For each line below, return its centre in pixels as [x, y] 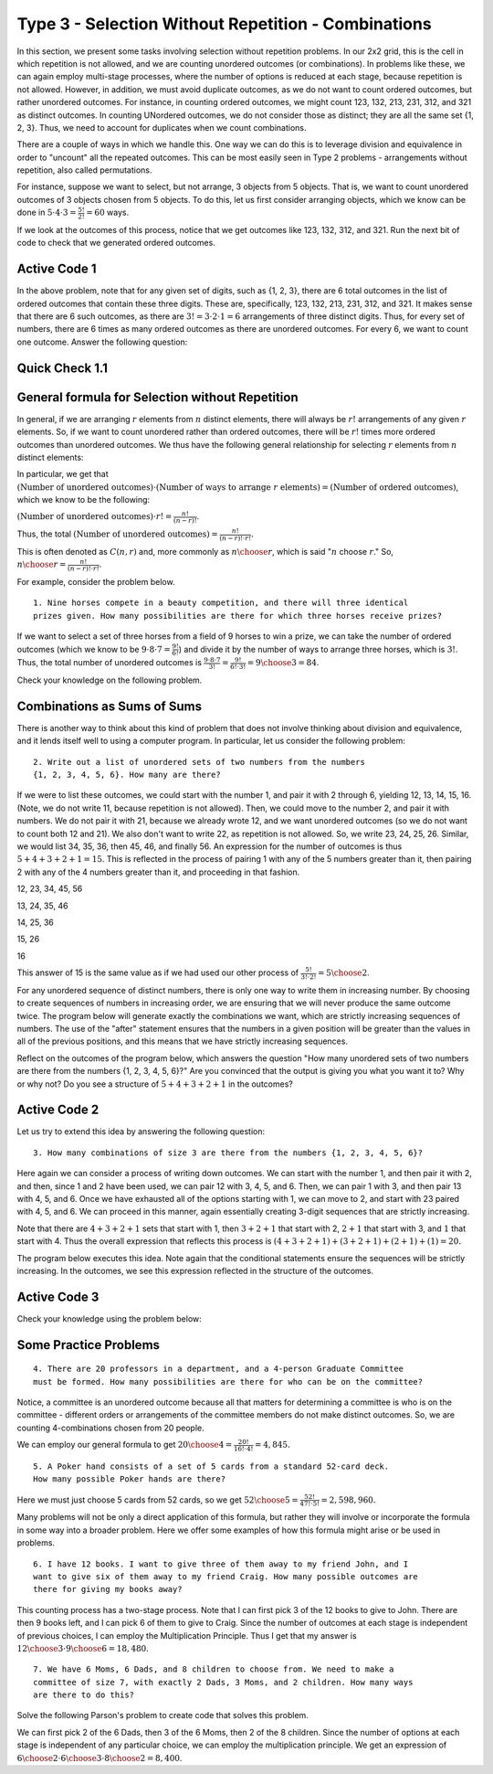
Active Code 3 [58, 1296]
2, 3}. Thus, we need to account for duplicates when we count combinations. [162, 127]
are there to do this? [84, 1695]
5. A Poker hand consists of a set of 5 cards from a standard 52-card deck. [211, 1466]
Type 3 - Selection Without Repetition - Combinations [225, 24]
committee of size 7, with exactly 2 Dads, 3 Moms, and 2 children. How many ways [223, 1682]
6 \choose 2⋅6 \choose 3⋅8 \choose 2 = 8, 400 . [100, 1758]
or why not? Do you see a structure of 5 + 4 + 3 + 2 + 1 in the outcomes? [155, 1084]
